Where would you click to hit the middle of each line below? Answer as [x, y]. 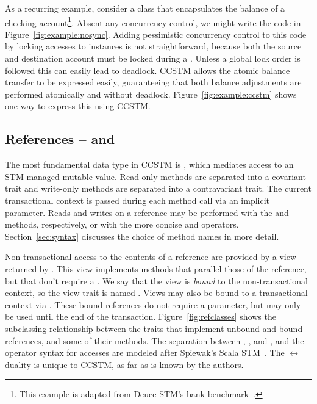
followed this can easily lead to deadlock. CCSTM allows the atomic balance [148, 70]
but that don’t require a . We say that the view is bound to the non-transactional [157, 280]
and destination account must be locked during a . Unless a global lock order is [153, 58]
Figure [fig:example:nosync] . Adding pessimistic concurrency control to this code [156, 34]
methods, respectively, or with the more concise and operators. [122, 224]
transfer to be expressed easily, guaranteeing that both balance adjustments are [153, 82]
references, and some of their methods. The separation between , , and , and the [155, 340]
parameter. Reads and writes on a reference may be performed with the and [147, 212]
